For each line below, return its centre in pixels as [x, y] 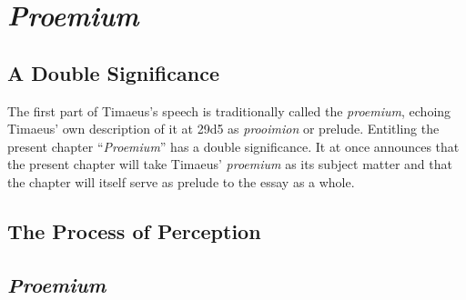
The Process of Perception [134, 230]
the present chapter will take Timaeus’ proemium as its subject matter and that [230, 164]
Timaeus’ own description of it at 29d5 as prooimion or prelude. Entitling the [223, 129]
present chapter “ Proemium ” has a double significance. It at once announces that [233, 146]
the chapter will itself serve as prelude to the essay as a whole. [181, 181]
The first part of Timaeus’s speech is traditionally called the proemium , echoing [229, 110]
